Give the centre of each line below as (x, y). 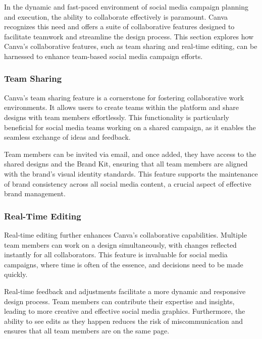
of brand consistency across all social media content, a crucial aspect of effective (128, 183)
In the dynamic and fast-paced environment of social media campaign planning (126, 7)
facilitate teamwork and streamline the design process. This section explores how (129, 36)
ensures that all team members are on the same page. (87, 331)
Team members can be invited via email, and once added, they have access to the (130, 154)
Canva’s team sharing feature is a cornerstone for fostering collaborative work (124, 97)
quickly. (16, 274)
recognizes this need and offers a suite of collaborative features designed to (119, 26)
